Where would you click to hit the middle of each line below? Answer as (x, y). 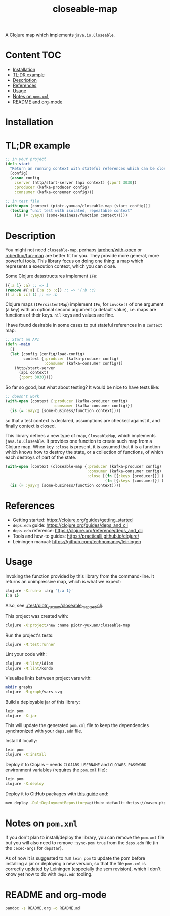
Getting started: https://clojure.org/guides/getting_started (73, 520)
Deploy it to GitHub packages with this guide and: (57, 794)
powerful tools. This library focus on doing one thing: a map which (74, 261)
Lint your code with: (26, 654)
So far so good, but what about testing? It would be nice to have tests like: (82, 387)
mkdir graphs (19, 687)
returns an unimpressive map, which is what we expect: (63, 581)
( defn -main (18, 344)
